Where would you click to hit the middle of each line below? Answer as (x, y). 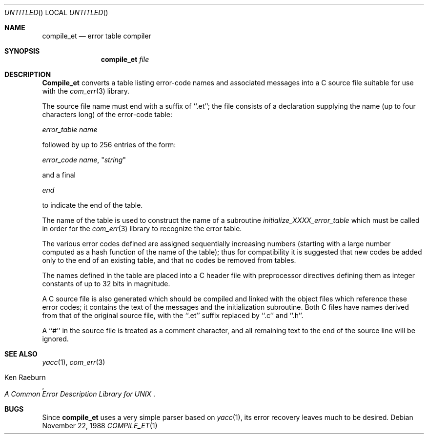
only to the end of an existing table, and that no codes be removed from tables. (169, 260)
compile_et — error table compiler (97, 36)
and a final (59, 175)
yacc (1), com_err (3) (74, 362)
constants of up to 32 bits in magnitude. (106, 284)
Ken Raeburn (25, 377)
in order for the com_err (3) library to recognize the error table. (142, 229)
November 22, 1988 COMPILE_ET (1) (100, 426)
